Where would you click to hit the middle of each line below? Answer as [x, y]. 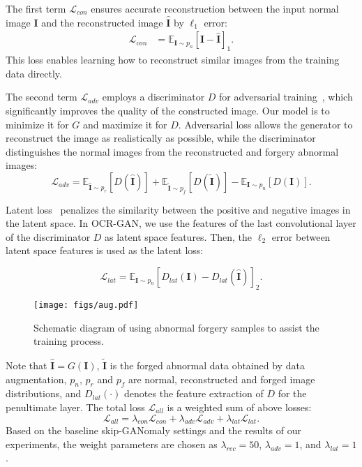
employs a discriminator [153, 97]
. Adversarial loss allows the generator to [265, 124]
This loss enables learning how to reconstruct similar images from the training [173, 60]
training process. [69, 341]
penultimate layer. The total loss [75, 407]
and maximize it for [125, 124]
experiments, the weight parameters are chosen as [112, 444]
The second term [42, 97]
